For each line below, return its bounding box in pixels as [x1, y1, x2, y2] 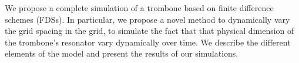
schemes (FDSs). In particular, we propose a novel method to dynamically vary [5, 13, 290, 25]
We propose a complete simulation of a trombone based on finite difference [5, 2, 274, 13]
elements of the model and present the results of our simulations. [5, 47, 238, 60]
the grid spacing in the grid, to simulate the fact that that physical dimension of [5, 24, 294, 37]
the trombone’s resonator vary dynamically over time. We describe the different [5, 36, 291, 48]
